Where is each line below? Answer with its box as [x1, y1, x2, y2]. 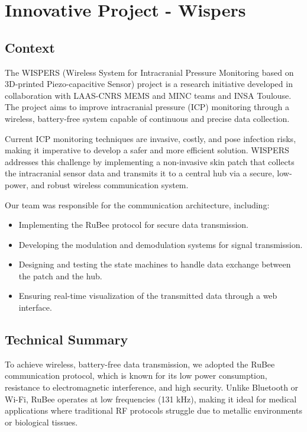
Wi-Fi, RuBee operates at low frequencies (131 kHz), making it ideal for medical [5, 392, 297, 405]
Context [5, 38, 55, 56]
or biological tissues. [5, 415, 78, 428]
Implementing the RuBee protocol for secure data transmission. [18, 218, 248, 231]
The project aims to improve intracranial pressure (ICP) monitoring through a [5, 101, 290, 113]
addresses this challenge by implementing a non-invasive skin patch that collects [5, 155, 295, 167]
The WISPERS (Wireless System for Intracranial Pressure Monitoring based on [5, 66, 294, 78]
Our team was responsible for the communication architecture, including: [5, 198, 270, 211]
